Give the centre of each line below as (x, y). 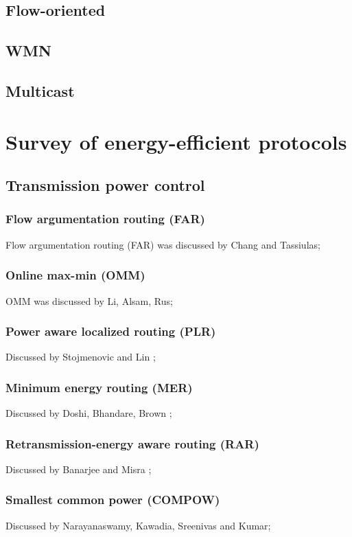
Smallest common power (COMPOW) (113, 500)
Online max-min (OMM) (75, 275)
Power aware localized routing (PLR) (111, 331)
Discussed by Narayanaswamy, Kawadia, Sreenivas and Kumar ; (138, 525)
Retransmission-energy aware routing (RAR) (132, 443)
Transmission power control (105, 185)
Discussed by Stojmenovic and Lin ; (81, 357)
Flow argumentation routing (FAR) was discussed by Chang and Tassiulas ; (163, 244)
